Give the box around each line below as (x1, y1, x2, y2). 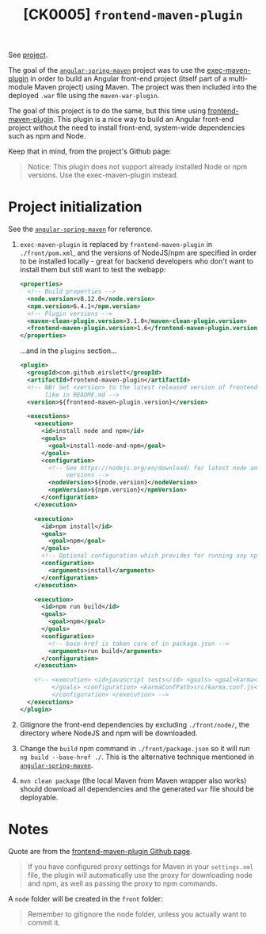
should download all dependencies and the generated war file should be (19, 784, 255, 793)
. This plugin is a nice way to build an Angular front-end (52, 115, 234, 124)
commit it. (27, 917, 61, 927)
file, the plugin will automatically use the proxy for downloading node (27, 870, 253, 879)
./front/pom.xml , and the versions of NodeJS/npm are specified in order (19, 248, 257, 258)
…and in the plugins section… (19, 346, 117, 355)
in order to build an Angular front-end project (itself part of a (30, 74, 227, 84)
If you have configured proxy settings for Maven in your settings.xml (27, 861, 254, 871)
